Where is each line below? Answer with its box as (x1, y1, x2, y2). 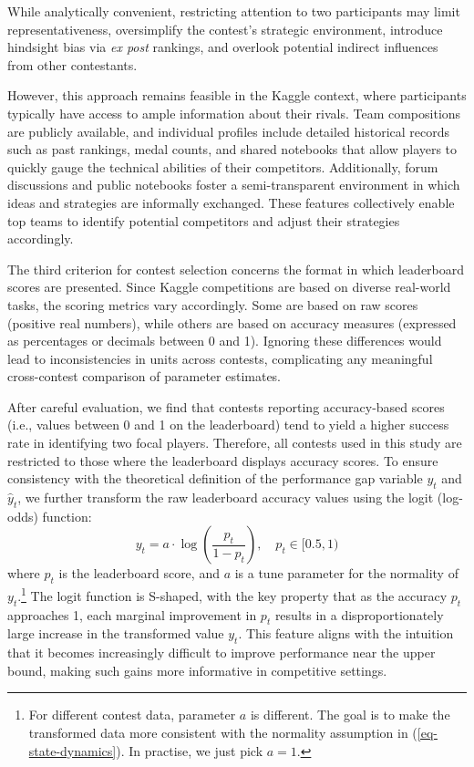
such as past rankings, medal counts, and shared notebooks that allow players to (7, 140, 458, 159)
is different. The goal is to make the (250, 705, 450, 724)
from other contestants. (7, 55, 138, 74)
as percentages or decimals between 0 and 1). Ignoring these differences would (7, 331, 442, 350)
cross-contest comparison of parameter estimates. (7, 367, 282, 386)
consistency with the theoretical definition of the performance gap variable (7, 469, 423, 488)
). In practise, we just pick (116, 741, 263, 760)
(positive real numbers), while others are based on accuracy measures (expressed (7, 313, 457, 332)
